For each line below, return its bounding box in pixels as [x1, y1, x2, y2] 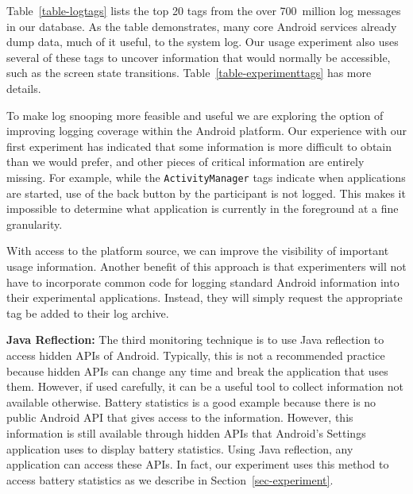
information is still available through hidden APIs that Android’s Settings [6, 424, 366, 441]
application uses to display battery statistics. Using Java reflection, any [6, 440, 353, 457]
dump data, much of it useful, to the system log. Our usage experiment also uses [6, 33, 399, 50]
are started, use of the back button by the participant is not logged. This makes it [6, 184, 406, 201]
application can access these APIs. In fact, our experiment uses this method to [6, 456, 389, 473]
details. [6, 79, 41, 96]
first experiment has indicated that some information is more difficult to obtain [6, 137, 392, 154]
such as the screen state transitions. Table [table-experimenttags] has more [6, 64, 372, 81]
